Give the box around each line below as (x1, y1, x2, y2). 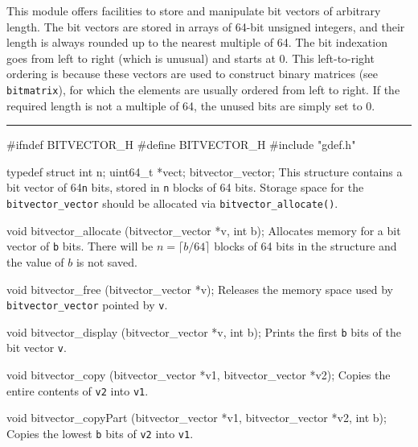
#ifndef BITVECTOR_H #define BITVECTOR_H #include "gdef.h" (6, 136, 356, 153)
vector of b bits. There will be (6, 238, 154, 255)
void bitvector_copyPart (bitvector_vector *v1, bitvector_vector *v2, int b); (6, 409, 387, 426)
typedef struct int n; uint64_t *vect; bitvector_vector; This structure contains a (6, 163, 403, 180)
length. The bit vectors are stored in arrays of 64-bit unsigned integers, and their (6, 18, 405, 35)
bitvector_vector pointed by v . (6, 296, 168, 313)
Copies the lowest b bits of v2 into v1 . (6, 424, 194, 441)
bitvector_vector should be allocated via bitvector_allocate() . (6, 195, 338, 212)
